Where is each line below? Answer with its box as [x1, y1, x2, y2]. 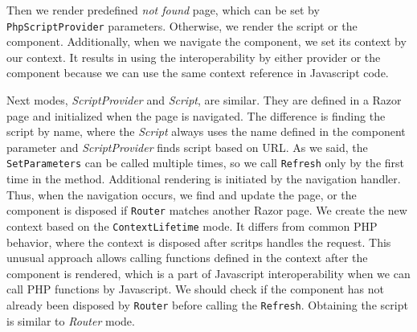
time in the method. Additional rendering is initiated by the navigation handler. [6, 170, 401, 187]
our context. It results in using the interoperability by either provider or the [6, 48, 381, 65]
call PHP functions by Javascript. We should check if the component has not [6, 281, 384, 297]
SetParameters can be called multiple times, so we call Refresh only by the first [6, 154, 404, 171]
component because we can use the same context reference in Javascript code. [6, 64, 389, 81]
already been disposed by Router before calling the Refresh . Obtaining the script [6, 296, 408, 313]
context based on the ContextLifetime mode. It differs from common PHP [6, 217, 378, 234]
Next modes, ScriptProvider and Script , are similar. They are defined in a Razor [6, 92, 402, 109]
